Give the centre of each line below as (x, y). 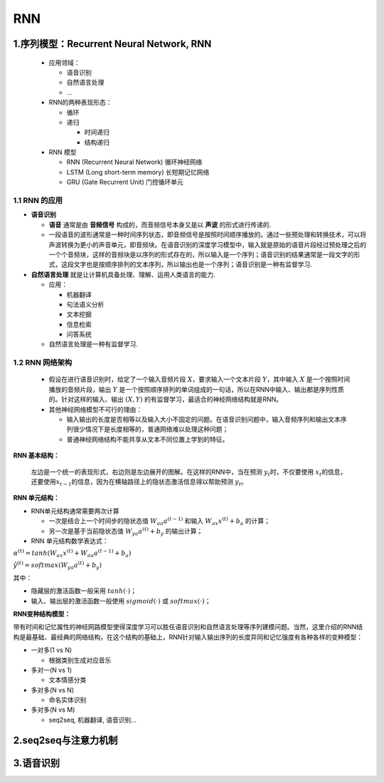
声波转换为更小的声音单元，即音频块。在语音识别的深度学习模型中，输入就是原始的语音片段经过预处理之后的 (207, 244)
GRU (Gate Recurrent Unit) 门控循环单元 (125, 182)
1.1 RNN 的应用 (38, 201)
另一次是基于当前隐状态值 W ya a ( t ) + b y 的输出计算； (126, 531)
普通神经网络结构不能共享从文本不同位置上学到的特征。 (148, 439)
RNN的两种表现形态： (81, 103)
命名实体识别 (68, 700)
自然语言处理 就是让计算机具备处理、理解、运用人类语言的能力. (123, 274)
